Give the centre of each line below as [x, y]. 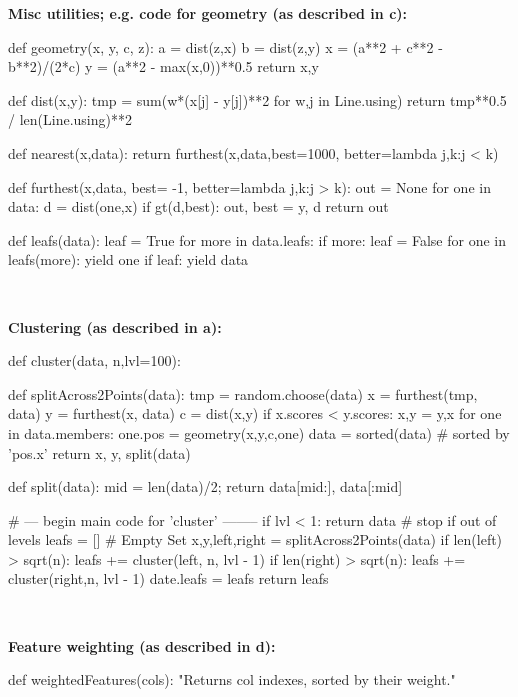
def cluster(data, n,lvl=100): [94, 360]
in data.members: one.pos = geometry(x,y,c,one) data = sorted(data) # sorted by [259, 432]
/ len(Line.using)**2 [70, 119]
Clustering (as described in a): [115, 326]
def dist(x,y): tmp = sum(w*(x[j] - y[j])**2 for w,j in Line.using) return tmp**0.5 [257, 99]
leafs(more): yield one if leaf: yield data [128, 259]
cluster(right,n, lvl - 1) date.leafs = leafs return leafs [168, 578]
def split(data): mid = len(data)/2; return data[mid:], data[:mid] [205, 486]
